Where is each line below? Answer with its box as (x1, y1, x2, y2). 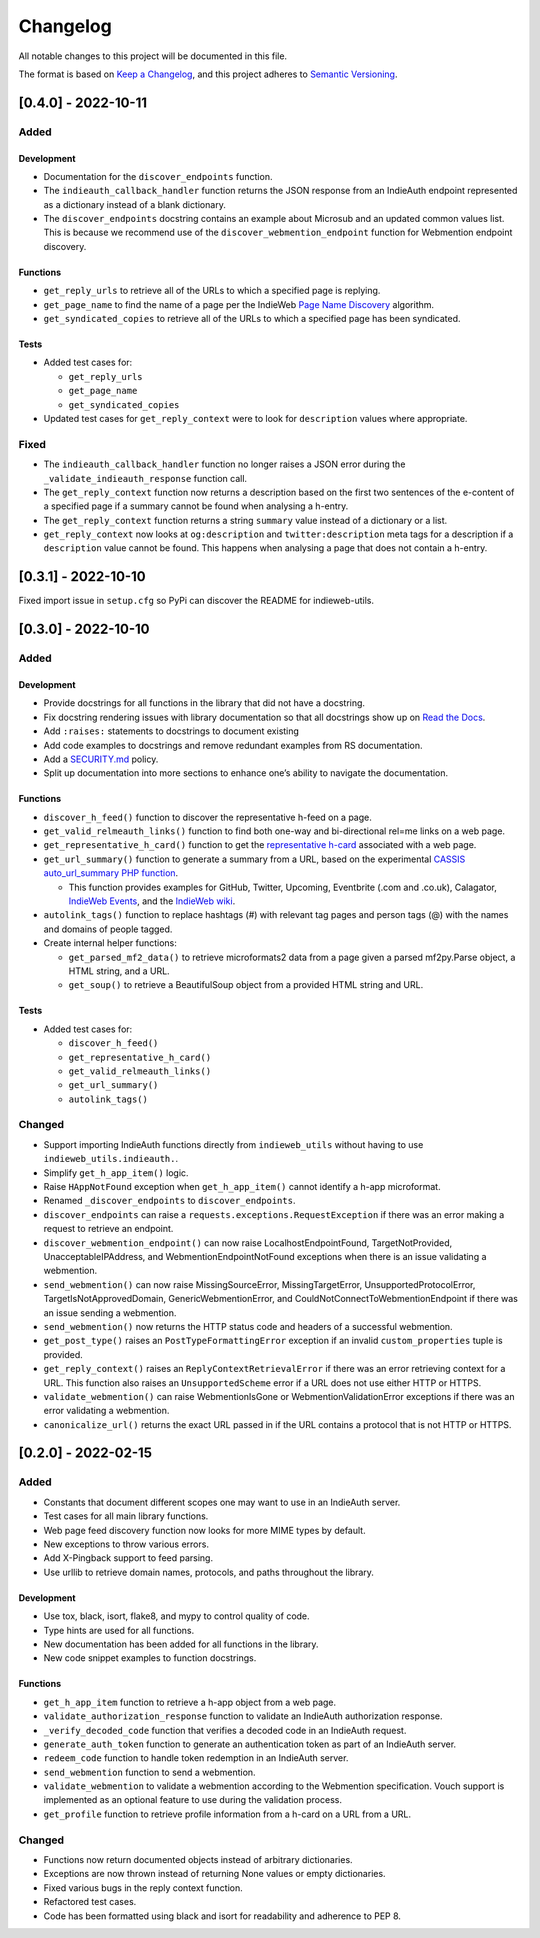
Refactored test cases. (43, 1896, 137, 1908)
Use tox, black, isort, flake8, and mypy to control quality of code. (43, 1610, 310, 1622)
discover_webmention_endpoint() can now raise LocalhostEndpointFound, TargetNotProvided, (43, 1236, 453, 1249)
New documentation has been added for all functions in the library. (43, 1638, 319, 1650)
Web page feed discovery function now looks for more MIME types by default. (43, 1524, 366, 1536)
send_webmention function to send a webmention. (43, 1766, 256, 1778)
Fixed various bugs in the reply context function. (43, 1881, 244, 1894)
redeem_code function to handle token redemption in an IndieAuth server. (43, 1752, 349, 1764)
